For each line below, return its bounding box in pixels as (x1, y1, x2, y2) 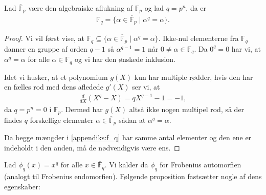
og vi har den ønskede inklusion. (74, 54, 175, 64)
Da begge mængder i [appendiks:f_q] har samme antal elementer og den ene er (4, 132, 252, 143)
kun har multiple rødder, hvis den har (134, 71, 253, 82)
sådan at (119, 114, 146, 125)
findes (4, 114, 23, 125)
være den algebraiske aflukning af (28, 3, 133, 13)
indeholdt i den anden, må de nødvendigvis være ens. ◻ (4, 142, 180, 153)
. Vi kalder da (104, 159, 148, 170)
